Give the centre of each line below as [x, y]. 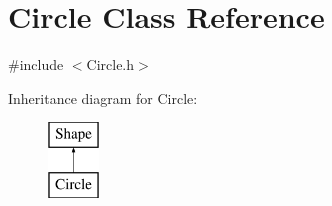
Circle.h [110, 64]
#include [36, 64]
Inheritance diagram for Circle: [103, 97]
